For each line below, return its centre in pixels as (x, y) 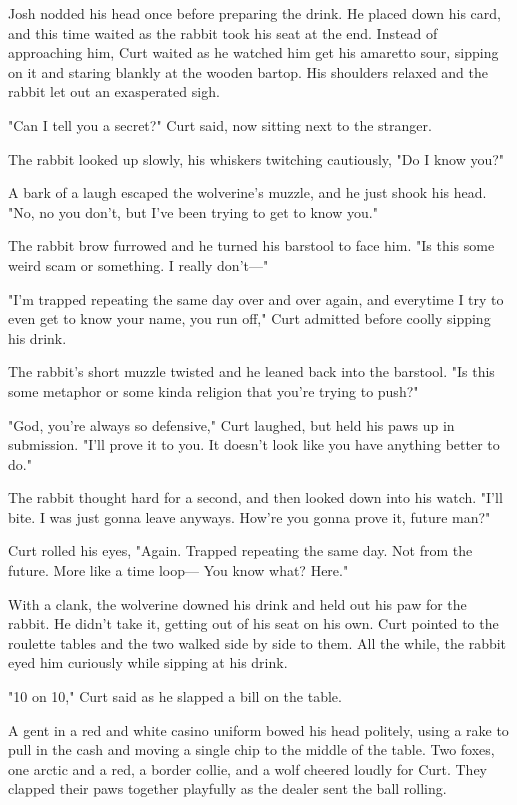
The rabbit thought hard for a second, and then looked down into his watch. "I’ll (255, 497)
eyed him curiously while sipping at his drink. (148, 662)
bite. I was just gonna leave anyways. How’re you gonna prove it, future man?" (249, 516)
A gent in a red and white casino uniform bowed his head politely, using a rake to (258, 729)
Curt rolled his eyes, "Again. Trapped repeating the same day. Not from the (240, 550)
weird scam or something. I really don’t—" (138, 264)
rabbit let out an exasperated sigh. (114, 91)
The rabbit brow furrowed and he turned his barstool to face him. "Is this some (251, 245)
